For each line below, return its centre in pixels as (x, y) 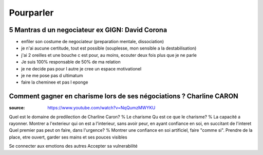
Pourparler (31, 13)
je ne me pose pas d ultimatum (52, 76)
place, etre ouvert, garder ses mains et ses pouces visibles (68, 137)
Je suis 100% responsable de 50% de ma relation (71, 62)
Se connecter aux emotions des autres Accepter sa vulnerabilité (73, 146)
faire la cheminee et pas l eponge (55, 82)
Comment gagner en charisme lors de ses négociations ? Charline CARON (124, 96)
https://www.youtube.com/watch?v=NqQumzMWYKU (102, 108)
